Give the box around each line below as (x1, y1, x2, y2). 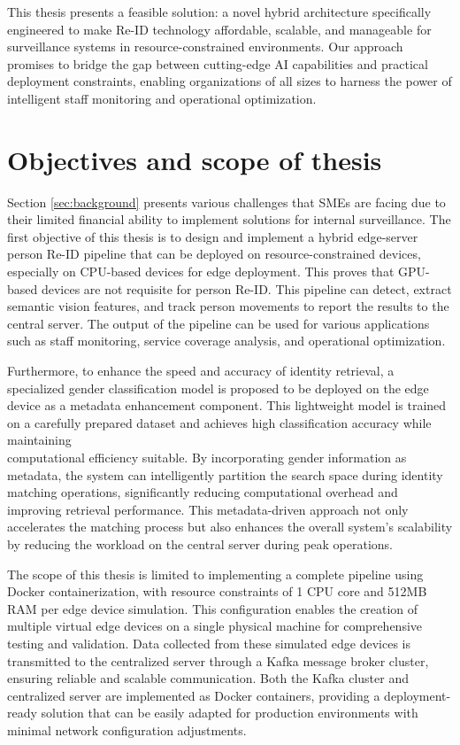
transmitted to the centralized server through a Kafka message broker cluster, (7, 651, 429, 670)
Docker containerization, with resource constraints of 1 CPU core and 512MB (7, 582, 427, 601)
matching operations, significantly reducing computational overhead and (7, 483, 398, 501)
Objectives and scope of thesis (7, 141, 382, 177)
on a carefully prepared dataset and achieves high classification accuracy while (7, 413, 432, 431)
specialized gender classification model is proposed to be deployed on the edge (7, 378, 429, 397)
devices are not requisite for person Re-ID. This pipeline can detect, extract (41, 279, 452, 298)
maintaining (7, 431, 72, 449)
